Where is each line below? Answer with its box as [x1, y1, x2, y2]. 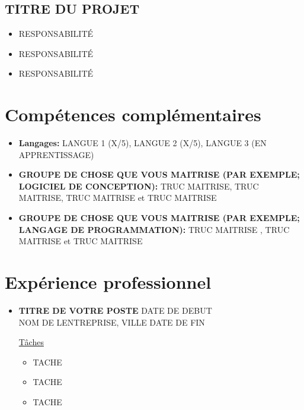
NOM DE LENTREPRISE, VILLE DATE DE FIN [18, 316, 205, 328]
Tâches [18, 336, 44, 348]
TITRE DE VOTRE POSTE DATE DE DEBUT [18, 304, 212, 316]
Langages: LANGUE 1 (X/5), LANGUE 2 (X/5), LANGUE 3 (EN [18, 137, 267, 149]
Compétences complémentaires [5, 102, 261, 127]
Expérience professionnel [5, 270, 212, 294]
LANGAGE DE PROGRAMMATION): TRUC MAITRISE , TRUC [18, 223, 290, 235]
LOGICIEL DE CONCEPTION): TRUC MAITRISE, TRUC [18, 179, 259, 192]
